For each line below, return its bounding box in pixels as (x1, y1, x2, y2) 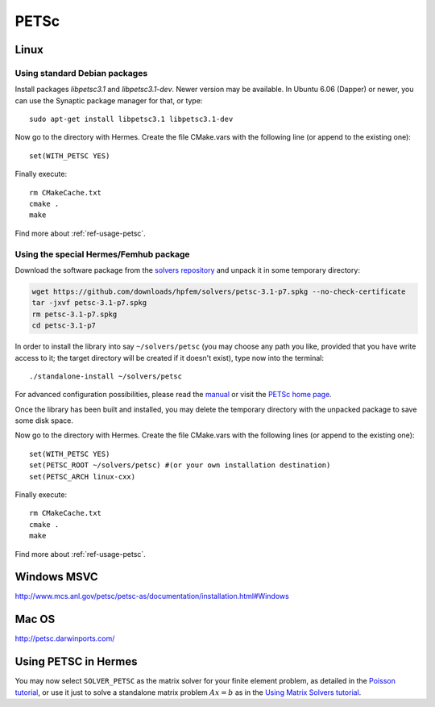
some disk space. (14, 416, 74, 425)
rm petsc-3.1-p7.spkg (31, 309, 118, 319)
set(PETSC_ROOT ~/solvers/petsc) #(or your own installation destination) (29, 461, 331, 470)
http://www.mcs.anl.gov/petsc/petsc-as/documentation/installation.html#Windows (14, 592, 289, 601)
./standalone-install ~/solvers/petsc (29, 371, 183, 381)
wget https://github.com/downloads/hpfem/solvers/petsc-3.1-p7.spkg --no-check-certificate (31, 287, 406, 296)
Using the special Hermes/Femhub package (14, 249, 190, 260)
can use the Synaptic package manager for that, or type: (14, 95, 203, 105)
